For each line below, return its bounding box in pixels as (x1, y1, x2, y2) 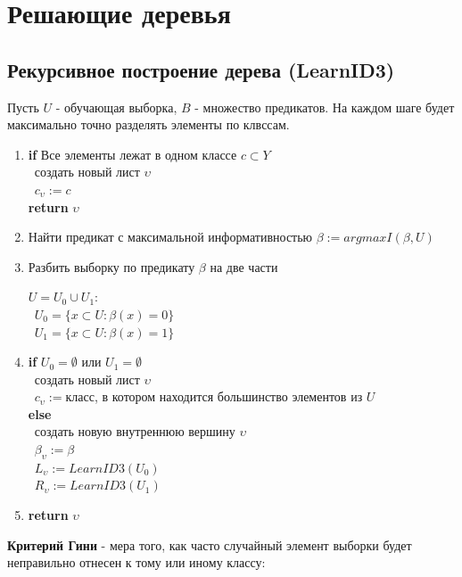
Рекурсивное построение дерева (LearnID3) (7, 55, 395, 83)
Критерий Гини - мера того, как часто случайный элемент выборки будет (7, 535, 412, 554)
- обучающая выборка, (55, 97, 177, 116)
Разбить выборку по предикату (28, 257, 195, 276)
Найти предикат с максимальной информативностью (28, 227, 313, 246)
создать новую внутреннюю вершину (34, 422, 235, 441)
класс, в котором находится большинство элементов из (65, 387, 363, 406)
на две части (210, 257, 278, 276)
